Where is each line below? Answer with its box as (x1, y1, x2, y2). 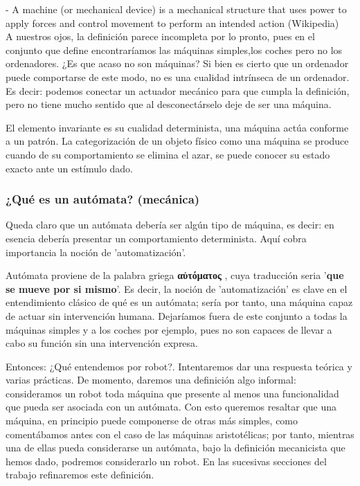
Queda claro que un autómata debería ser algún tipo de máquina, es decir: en (6, 217, 334, 232)
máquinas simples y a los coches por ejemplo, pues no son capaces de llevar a (6, 322, 332, 336)
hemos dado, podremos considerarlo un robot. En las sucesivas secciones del (6, 453, 327, 468)
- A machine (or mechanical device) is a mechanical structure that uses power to (6, 2, 347, 16)
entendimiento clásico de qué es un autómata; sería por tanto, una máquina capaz (6, 295, 353, 309)
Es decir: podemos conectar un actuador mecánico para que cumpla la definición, (6, 83, 350, 98)
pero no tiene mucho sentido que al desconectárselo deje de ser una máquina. (6, 97, 332, 111)
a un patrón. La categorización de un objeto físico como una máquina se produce (6, 134, 349, 148)
